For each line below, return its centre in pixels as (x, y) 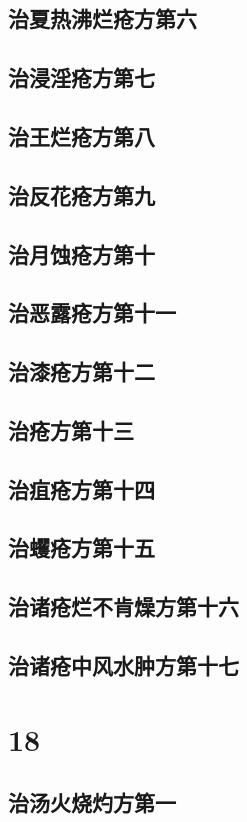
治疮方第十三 (71, 429)
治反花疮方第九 (81, 194)
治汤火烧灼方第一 (92, 802)
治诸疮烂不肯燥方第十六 (123, 606)
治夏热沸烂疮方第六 (102, 18)
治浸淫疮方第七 (81, 77)
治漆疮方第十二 (81, 371)
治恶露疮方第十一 (92, 312)
